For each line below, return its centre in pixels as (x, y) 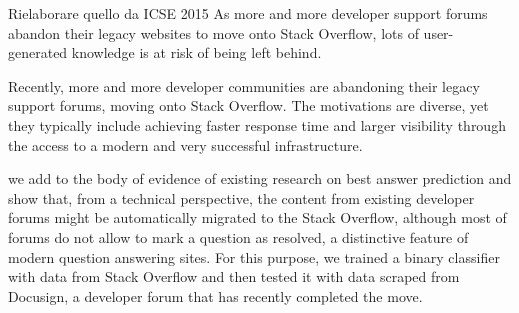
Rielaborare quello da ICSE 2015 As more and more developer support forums (248, 13)
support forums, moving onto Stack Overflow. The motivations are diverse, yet (248, 105)
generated (38, 52)
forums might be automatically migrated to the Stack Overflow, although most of (257, 217)
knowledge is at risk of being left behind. (196, 52)
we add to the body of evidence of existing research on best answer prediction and (260, 178)
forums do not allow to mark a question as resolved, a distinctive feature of (238, 236)
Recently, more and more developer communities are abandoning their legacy (244, 85)
